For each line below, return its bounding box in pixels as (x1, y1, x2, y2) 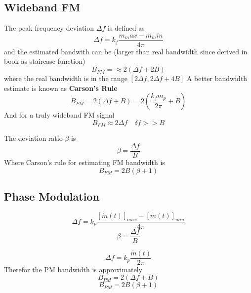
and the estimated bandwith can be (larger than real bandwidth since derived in (4, 46, 248, 56)
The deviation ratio (4, 133, 63, 143)
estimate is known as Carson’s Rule (4, 83, 118, 93)
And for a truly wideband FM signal (4, 110, 115, 120)
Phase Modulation (4, 188, 99, 204)
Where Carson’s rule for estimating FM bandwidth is (4, 157, 165, 167)
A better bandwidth (186, 73, 248, 84)
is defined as (107, 23, 145, 33)
